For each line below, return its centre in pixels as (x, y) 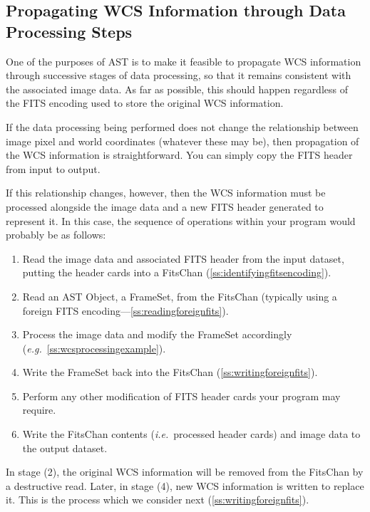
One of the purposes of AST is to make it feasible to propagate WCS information (184, 61)
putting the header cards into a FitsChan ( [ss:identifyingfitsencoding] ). (177, 272)
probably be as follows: (56, 235)
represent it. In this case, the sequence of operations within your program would (181, 220)
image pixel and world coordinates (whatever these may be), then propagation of (183, 141)
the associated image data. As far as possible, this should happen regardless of (177, 89)
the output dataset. (65, 448)
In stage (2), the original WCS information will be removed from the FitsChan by (185, 472)
